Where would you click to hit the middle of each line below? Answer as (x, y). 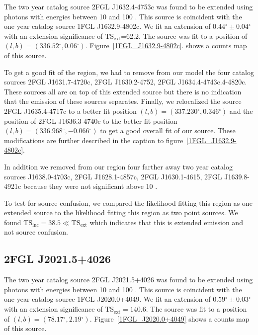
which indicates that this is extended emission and (166, 222)
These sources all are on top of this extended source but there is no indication (123, 91)
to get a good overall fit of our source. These (168, 130)
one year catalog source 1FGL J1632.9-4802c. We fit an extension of (107, 26)
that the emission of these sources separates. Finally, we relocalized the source (123, 101)
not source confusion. (36, 232)
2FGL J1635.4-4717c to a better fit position (70, 111)
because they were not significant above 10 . (90, 186)
